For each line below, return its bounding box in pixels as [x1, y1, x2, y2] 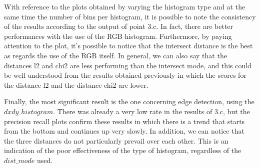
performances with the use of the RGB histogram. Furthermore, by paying [4, 30, 232, 41]
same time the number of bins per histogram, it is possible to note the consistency [4, 11, 256, 21]
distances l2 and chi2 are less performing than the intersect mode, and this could [4, 60, 251, 70]
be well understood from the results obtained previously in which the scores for [4, 70, 246, 80]
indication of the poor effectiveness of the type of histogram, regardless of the [4, 145, 241, 156]
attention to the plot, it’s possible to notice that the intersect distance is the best [4, 40, 253, 51]
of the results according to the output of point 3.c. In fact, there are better [4, 21, 233, 31]
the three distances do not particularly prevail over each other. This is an [4, 135, 228, 146]
